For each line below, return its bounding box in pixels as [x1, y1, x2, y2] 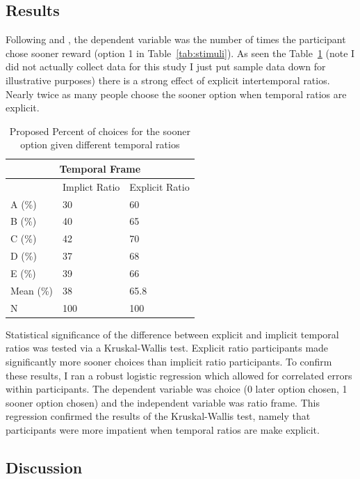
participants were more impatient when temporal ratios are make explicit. [6, 422, 320, 437]
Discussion [6, 456, 83, 478]
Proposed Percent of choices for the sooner [9, 123, 190, 138]
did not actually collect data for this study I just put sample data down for [6, 59, 326, 74]
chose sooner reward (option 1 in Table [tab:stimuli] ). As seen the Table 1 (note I [6, 45, 355, 60]
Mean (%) [10, 283, 54, 297]
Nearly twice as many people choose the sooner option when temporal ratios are [6, 86, 347, 101]
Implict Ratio [63, 179, 120, 194]
